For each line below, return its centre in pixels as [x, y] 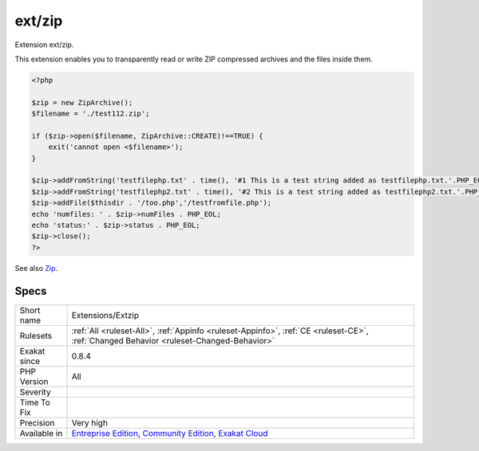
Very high [89, 422]
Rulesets [36, 335]
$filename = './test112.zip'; [91, 114]
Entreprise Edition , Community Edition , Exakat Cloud [170, 433]
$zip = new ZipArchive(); [82, 102]
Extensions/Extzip [105, 315]
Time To [35, 402]
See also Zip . [36, 268]
